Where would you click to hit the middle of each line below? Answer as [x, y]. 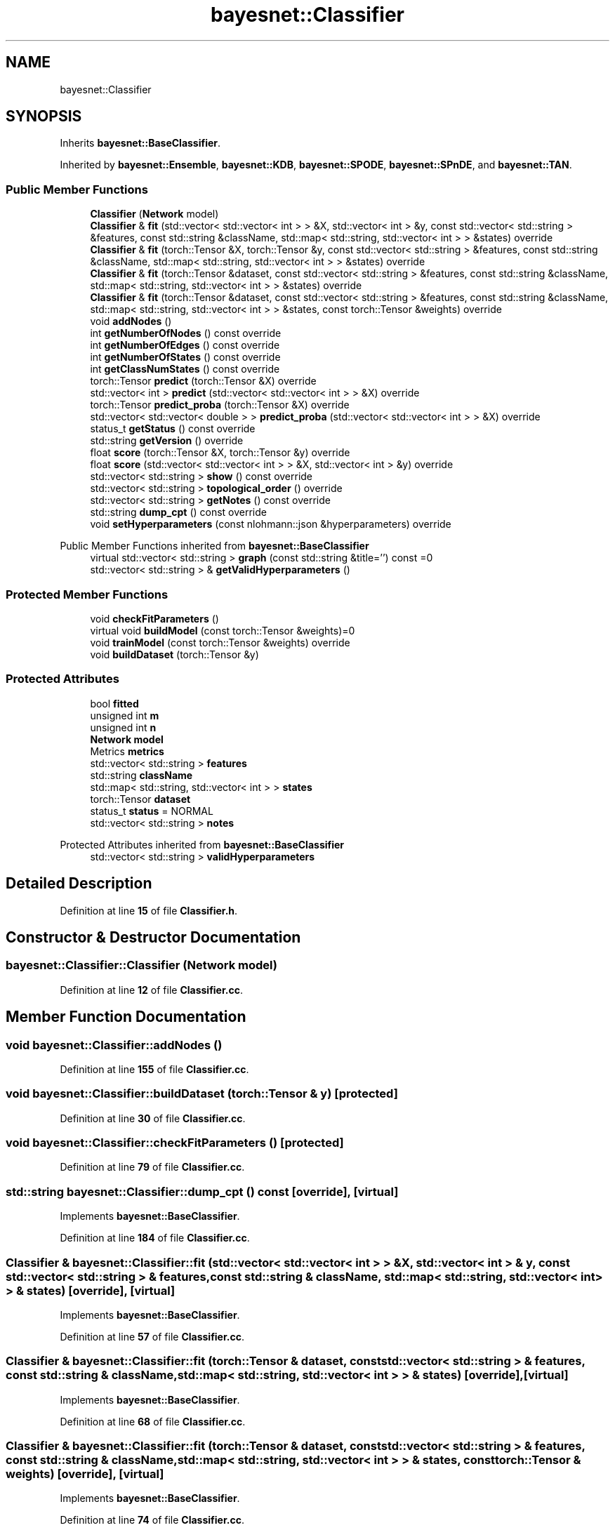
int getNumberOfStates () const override [185, 357]
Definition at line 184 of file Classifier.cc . [155, 1238]
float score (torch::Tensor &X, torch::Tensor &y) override [220, 453]
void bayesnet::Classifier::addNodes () [114, 1045]
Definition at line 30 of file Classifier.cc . [153, 1118]
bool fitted [114, 703]
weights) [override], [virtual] [85, 1474]
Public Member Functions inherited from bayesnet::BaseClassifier [214, 546]
